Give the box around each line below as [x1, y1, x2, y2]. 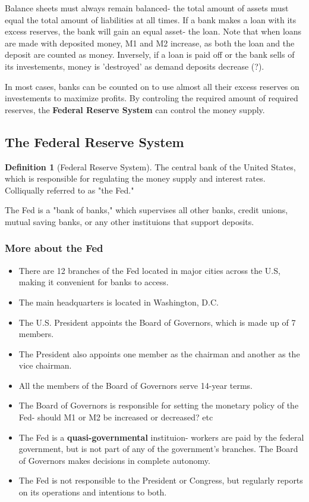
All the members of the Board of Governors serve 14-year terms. [18, 379, 253, 391]
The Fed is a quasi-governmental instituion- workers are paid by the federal [18, 431, 304, 443]
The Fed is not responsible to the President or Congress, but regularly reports [18, 474, 303, 487]
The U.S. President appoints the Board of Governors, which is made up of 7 [18, 316, 296, 328]
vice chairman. [18, 359, 72, 372]
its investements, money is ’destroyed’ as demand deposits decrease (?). [5, 60, 264, 72]
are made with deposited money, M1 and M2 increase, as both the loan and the [5, 36, 295, 49]
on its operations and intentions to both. [18, 486, 167, 498]
